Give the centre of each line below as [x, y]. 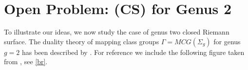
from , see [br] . [26, 61]
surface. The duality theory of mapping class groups [82, 41]
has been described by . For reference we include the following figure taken [133, 52]
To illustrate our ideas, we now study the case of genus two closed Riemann [117, 32]
